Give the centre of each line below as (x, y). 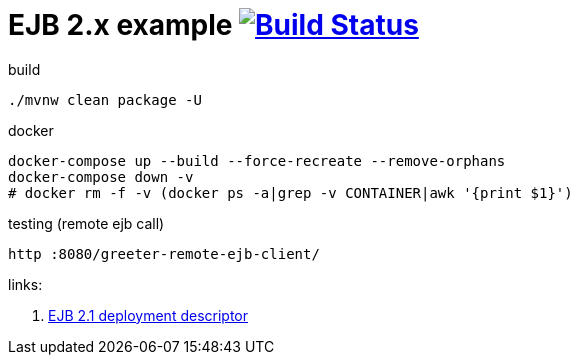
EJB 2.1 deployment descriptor (148, 315)
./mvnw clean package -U (105, 99)
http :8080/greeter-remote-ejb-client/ (164, 253)
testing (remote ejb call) (86, 223)
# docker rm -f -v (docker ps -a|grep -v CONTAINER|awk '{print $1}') (290, 192)
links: (25, 284)
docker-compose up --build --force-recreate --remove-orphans (257, 160)
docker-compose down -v (101, 176)
